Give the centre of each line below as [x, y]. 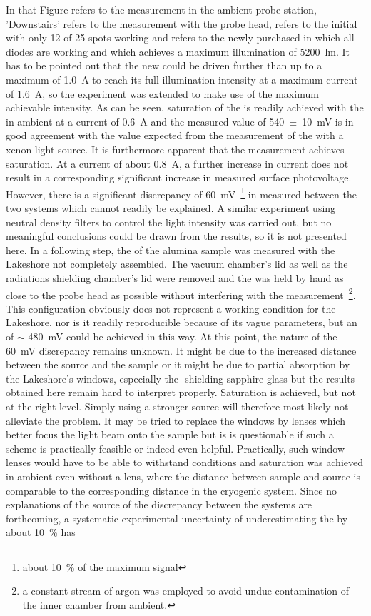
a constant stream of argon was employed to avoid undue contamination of [186, 591]
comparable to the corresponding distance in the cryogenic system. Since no [172, 490]
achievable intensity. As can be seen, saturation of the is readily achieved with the [185, 107]
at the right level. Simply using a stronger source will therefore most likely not [177, 406]
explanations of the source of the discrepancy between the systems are [159, 504]
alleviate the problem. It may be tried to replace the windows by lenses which [176, 420]
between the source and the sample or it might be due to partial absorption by [178, 364]
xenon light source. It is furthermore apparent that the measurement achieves [175, 149]
